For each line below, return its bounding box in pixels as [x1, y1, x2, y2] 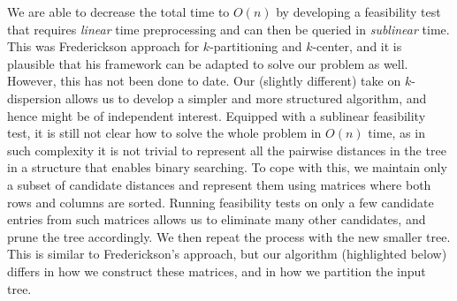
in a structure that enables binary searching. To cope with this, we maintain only [7, 158, 447, 177]
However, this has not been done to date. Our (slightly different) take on [7, 71, 401, 90]
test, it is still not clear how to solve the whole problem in [7, 124, 322, 142]
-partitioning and [209, 37, 302, 56]
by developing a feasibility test [276, 3, 441, 20]
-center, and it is [312, 37, 402, 56]
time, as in [368, 124, 425, 142]
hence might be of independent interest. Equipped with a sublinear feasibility [7, 106, 426, 124]
